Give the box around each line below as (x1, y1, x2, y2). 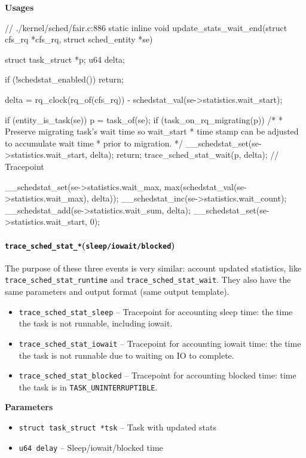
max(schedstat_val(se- (164, 180, 247, 193)
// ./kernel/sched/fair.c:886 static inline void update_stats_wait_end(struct (5, 21, 287, 33)
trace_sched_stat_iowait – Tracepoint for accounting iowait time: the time (19, 337, 301, 349)
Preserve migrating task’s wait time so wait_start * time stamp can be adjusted (5, 125, 299, 138)
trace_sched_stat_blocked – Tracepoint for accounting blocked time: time (19, 369, 296, 381)
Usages (5, 1, 34, 13)
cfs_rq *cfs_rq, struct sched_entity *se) (5, 33, 153, 45)
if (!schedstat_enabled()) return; (5, 73, 124, 86)
